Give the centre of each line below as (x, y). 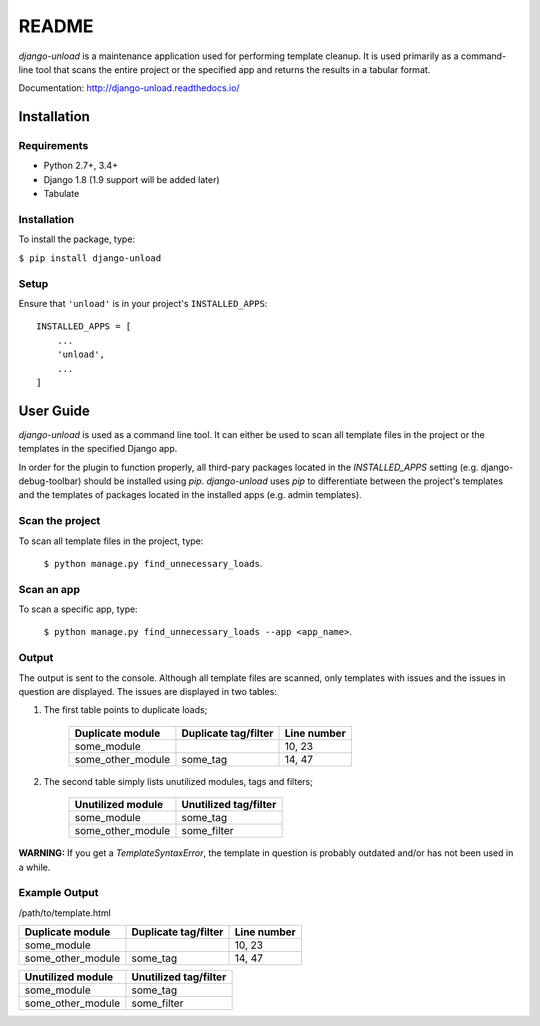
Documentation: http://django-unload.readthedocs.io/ (129, 88)
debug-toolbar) (50, 481)
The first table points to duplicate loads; (125, 710)
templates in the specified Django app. (98, 449)
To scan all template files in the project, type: (111, 541)
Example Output (58, 893)
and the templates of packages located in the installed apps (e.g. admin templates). (190, 495)
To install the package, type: (76, 239)
